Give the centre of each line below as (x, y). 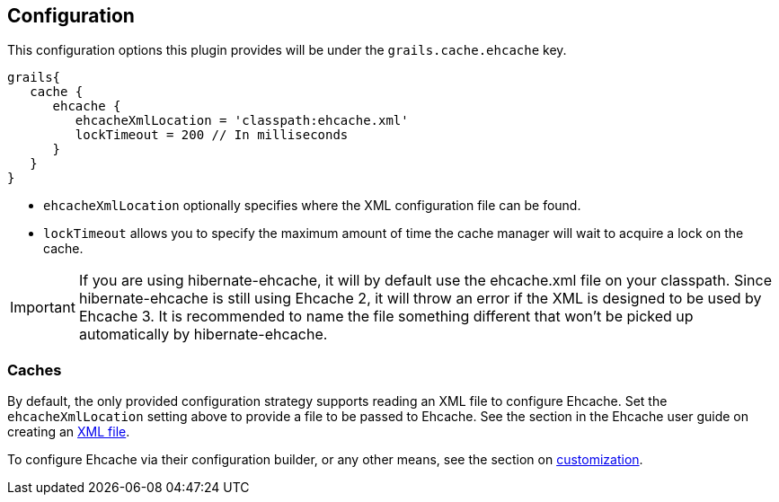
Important (43, 308)
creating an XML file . (69, 432)
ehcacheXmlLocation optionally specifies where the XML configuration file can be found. (312, 206)
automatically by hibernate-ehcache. (203, 335)
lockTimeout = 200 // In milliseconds (212, 135)
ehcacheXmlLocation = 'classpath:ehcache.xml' (242, 121)
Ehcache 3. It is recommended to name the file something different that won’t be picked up (386, 317)
